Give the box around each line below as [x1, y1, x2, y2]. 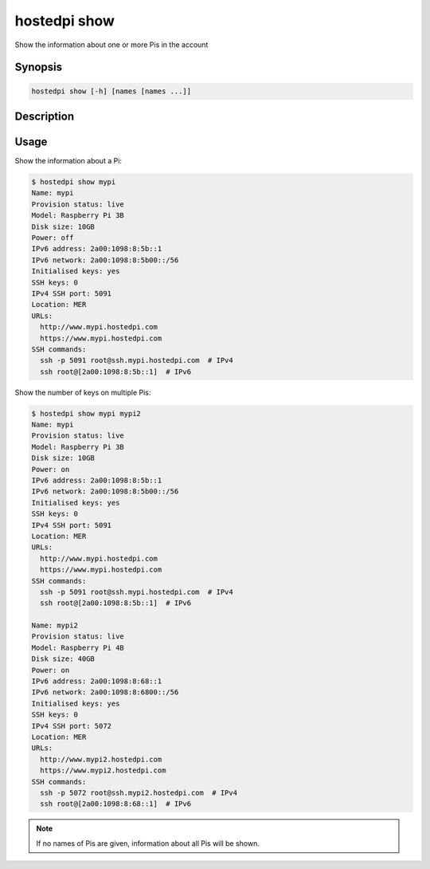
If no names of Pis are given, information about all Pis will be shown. [36, 838, 260, 848]
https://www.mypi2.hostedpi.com [40, 766, 166, 775]
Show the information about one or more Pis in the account [14, 40, 209, 49]
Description [14, 109, 75, 123]
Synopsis [14, 61, 63, 74]
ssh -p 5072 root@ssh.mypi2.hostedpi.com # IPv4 [40, 788, 238, 797]
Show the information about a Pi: [14, 156, 123, 166]
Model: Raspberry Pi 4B [31, 643, 125, 652]
